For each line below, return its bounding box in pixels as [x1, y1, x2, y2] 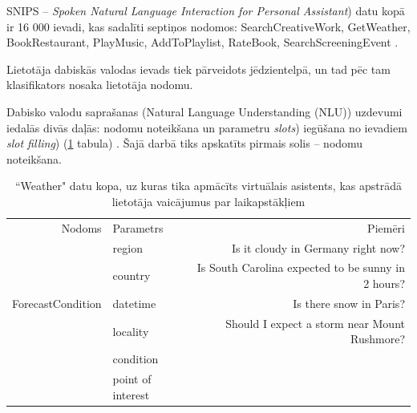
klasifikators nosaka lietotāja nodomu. [6, 76, 193, 93]
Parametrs [112, 219, 164, 236]
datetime [112, 294, 156, 311]
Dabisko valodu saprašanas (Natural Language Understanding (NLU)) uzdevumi [6, 103, 403, 119]
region [112, 239, 143, 256]
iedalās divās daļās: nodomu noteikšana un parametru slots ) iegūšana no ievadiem [6, 119, 407, 136]
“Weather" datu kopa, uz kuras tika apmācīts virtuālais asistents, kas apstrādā [14, 177, 403, 194]
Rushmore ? [350, 330, 405, 347]
